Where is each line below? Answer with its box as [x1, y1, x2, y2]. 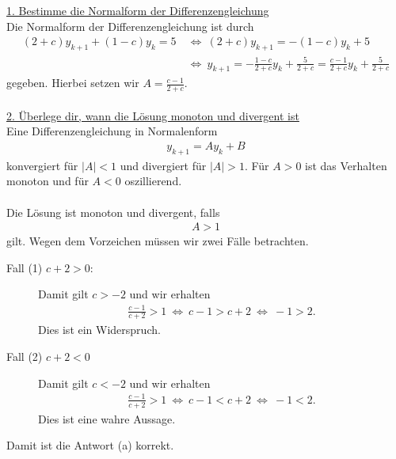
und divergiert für [120, 157, 207, 173]
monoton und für [6, 173, 89, 189]
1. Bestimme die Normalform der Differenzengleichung [6, 2, 269, 18]
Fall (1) [6, 259, 43, 275]
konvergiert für [6, 157, 78, 173]
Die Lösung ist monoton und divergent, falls [6, 203, 220, 220]
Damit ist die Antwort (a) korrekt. [6, 437, 174, 453]
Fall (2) [6, 347, 43, 364]
